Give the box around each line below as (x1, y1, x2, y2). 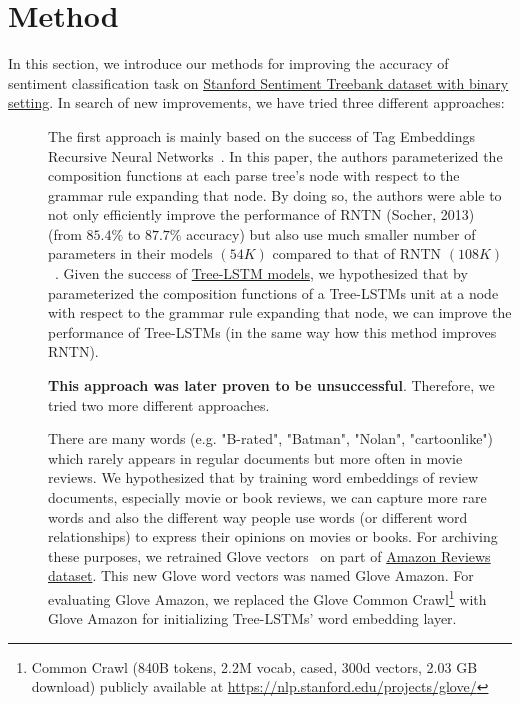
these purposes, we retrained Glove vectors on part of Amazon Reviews (48, 545, 491, 566)
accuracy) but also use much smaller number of (186, 223, 476, 244)
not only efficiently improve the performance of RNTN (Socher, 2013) (48, 204, 475, 225)
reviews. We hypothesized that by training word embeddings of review (48, 467, 479, 488)
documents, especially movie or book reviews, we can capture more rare (48, 487, 487, 507)
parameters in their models (48, 243, 213, 264)
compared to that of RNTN (272, 243, 442, 264)
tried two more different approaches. (48, 394, 270, 415)
